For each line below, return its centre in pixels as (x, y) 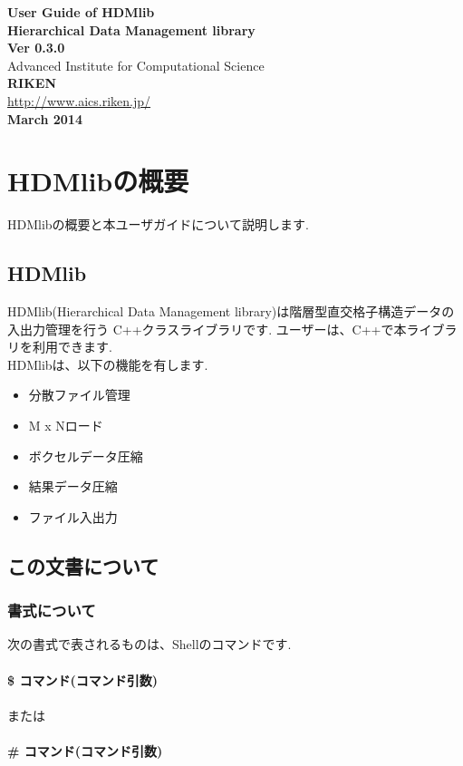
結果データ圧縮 (73, 486)
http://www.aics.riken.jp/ (79, 100)
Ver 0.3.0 (36, 48)
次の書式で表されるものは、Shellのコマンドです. (150, 644)
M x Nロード (66, 426)
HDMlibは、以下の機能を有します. (108, 364)
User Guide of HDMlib (81, 12)
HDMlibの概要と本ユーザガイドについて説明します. (158, 224)
